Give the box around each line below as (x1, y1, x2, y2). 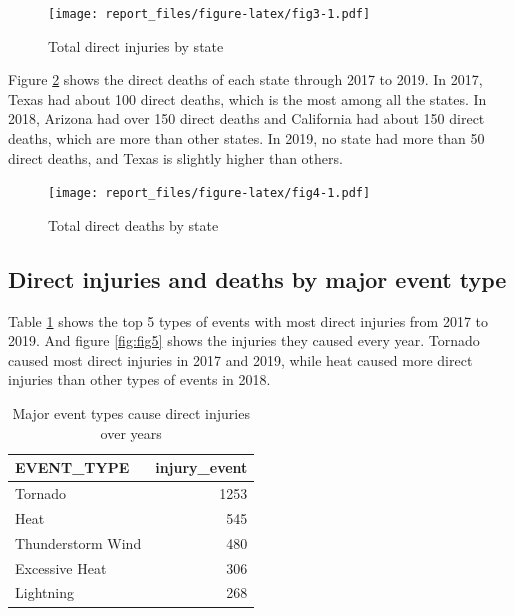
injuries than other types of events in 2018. (8, 369, 271, 390)
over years (100, 422, 162, 443)
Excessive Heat (15, 557, 107, 578)
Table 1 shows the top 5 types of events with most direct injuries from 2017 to (8, 310, 489, 331)
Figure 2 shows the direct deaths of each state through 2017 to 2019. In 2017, (8, 69, 483, 90)
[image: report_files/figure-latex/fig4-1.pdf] (48, 186, 371, 201)
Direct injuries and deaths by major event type (8, 263, 507, 294)
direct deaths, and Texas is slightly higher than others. (8, 147, 343, 168)
